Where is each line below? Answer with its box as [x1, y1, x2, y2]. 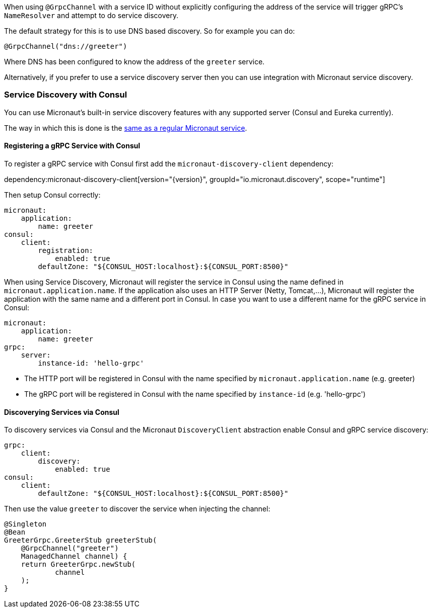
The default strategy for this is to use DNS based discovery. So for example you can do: [4, 27, 295, 35]
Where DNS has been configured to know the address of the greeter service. [4, 57, 265, 66]
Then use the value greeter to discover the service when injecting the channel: [4, 504, 270, 513]
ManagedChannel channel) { [21, 552, 127, 561]
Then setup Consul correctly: [4, 190, 101, 199]
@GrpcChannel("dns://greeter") [4, 42, 127, 50]
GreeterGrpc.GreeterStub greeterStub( [4, 536, 157, 545]
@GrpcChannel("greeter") [21, 544, 119, 553]
